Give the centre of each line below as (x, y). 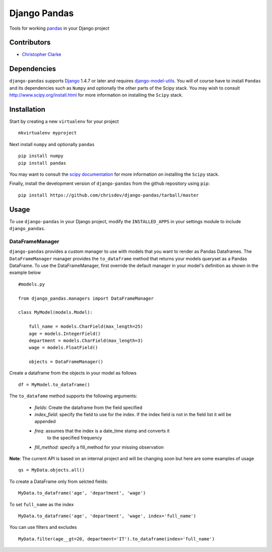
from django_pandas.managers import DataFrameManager (86, 298)
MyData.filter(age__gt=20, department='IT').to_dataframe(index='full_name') (117, 539)
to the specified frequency (75, 438)
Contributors (30, 43)
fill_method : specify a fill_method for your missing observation (99, 447)
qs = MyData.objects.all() (52, 470)
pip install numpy (41, 156)
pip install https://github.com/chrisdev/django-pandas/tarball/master (109, 195)
